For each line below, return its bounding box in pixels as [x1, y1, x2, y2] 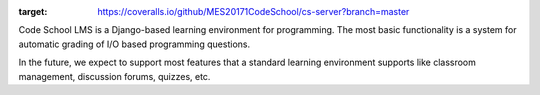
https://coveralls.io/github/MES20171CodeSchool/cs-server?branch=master [97, 6, 410, 17]
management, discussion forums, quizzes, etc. [18, 70, 211, 82]
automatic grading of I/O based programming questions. [18, 38, 250, 50]
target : [18, 6, 48, 17]
